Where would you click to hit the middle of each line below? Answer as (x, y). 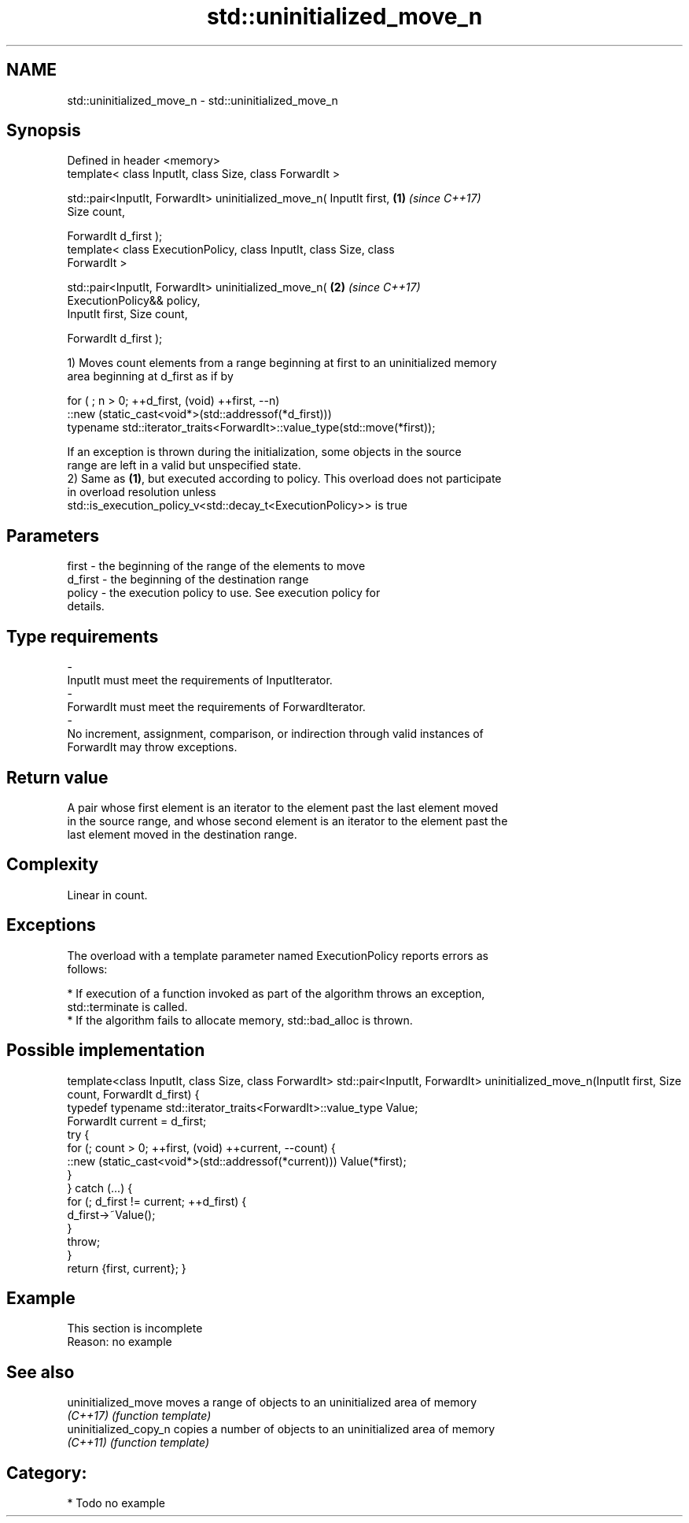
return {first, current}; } (127, 1268)
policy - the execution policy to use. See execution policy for (224, 593)
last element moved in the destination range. (182, 834)
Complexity (53, 865)
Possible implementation (106, 1051)
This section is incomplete (135, 1328)
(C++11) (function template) (138, 1443)
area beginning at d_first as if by (150, 376)
